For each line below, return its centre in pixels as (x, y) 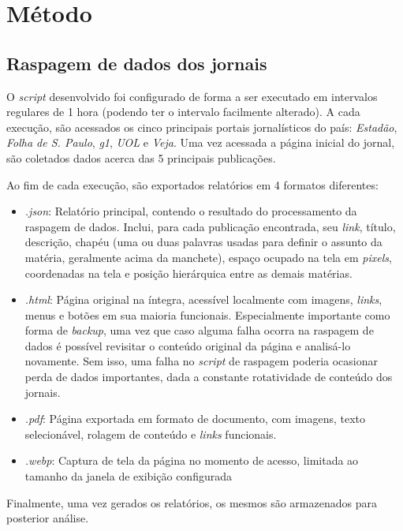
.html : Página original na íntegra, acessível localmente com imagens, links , (203, 299)
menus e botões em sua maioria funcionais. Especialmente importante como (207, 314)
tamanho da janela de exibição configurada (128, 476)
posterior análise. (48, 518)
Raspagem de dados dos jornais (137, 63)
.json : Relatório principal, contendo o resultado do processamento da (191, 211)
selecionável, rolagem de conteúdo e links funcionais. (151, 434)
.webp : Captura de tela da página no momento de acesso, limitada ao (192, 460)
